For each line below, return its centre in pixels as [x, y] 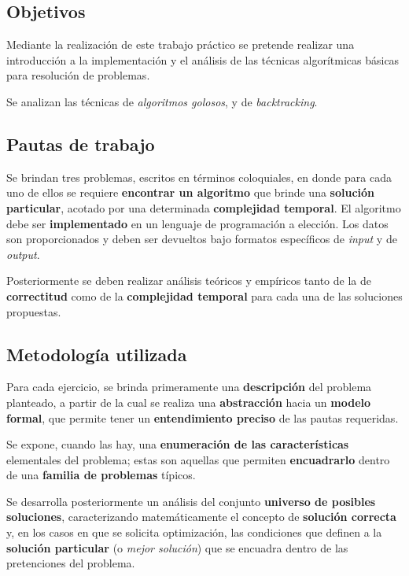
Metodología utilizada [97, 354]
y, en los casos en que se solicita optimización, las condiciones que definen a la [194, 532]
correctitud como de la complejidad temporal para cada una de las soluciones [204, 295]
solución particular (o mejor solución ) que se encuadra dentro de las [177, 547]
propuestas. [34, 311]
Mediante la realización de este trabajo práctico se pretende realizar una [181, 44]
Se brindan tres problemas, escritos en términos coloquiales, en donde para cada [199, 177]
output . [23, 254]
